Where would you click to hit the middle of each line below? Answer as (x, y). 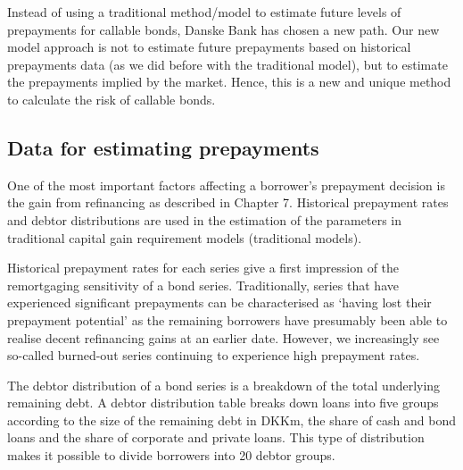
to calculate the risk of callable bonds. (112, 99)
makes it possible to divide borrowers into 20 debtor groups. (171, 455)
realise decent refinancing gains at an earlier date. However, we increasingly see (223, 337)
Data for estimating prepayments (163, 147)
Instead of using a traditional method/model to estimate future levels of (204, 12)
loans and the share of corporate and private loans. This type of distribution (216, 437)
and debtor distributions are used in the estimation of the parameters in (204, 219)
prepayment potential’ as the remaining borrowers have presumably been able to (227, 319)
